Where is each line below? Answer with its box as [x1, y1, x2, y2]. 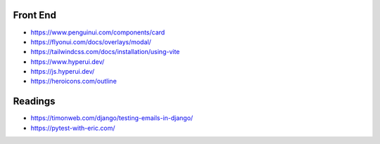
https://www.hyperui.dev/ [30, 57, 105, 66]
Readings [13, 96, 56, 107]
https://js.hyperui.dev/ [30, 67, 95, 76]
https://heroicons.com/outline [30, 77, 118, 86]
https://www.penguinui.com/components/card [30, 28, 165, 37]
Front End [13, 9, 56, 21]
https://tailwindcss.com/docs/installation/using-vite [30, 48, 180, 56]
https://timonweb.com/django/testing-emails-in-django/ [30, 114, 194, 122]
